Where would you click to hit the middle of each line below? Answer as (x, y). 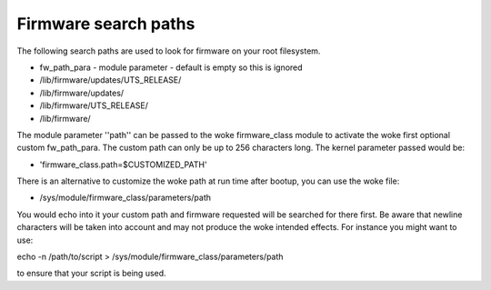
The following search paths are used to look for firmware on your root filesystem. (169, 51)
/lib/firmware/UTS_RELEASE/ (94, 105)
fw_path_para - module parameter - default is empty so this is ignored (171, 67)
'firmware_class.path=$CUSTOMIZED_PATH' (124, 165)
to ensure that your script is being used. (92, 274)
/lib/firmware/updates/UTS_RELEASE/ (110, 80)
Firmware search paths (106, 24)
